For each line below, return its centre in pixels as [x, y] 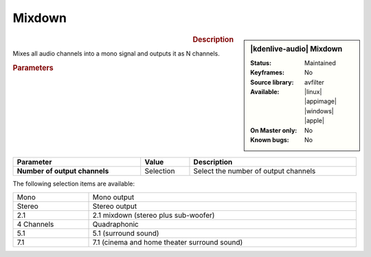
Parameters [33, 67]
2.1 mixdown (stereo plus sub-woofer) [154, 215]
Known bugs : [270, 139]
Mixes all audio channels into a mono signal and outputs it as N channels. [116, 53]
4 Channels [35, 224]
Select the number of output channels [255, 171]
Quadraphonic [115, 224]
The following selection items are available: [74, 184]
